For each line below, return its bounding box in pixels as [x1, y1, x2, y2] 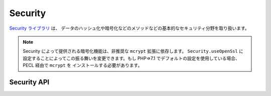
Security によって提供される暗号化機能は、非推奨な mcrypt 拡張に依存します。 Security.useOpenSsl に [23, 48, 243, 54]
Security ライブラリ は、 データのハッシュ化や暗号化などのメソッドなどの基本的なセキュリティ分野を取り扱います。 [9, 25, 249, 31]
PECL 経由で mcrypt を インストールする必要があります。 [23, 62, 143, 68]
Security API [9, 78, 50, 86]
